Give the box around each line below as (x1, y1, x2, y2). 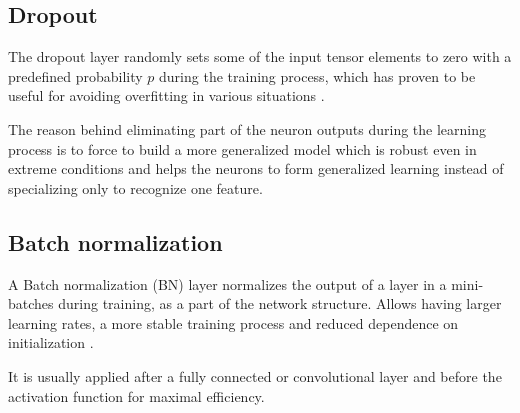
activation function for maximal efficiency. (8, 385, 265, 406)
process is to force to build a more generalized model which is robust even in (8, 138, 477, 159)
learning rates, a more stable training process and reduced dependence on (8, 312, 459, 333)
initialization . (8, 332, 94, 353)
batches (8, 293, 54, 314)
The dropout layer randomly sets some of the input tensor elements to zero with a (8, 46, 512, 67)
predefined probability (8, 65, 143, 86)
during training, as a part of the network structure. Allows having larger (58, 293, 502, 314)
